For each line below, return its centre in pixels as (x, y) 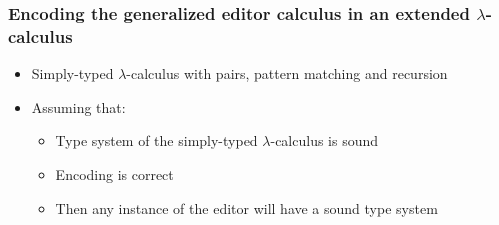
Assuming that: (78, 106)
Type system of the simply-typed (156, 140)
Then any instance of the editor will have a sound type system (246, 207)
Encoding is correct (114, 173)
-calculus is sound (324, 140)
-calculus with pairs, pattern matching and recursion (287, 73)
